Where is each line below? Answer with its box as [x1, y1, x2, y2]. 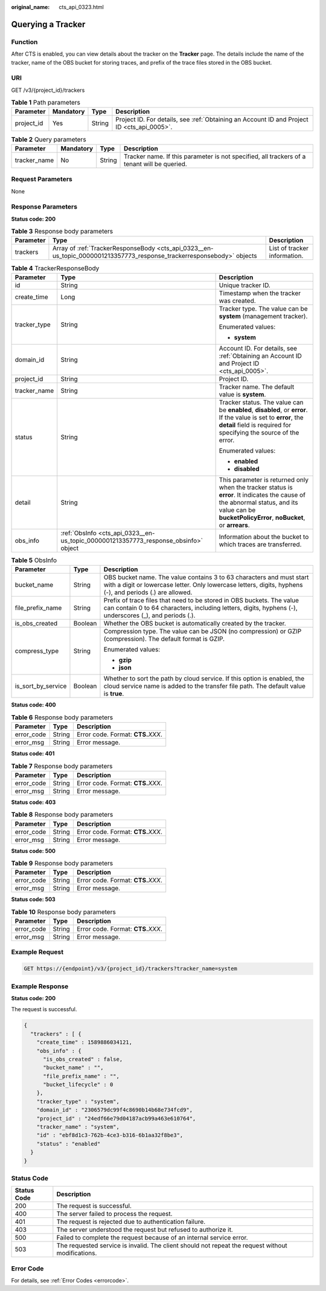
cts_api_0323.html [59, 4, 104, 10]
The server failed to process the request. [56, 1209, 173, 1218]
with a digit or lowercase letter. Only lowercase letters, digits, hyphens [103, 581, 303, 589]
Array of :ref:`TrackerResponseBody [52, 244, 156, 253]
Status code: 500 [11, 847, 56, 855]
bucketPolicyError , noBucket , [219, 513, 305, 522]
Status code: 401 [11, 750, 55, 757]
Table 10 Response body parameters [11, 907, 116, 916]
